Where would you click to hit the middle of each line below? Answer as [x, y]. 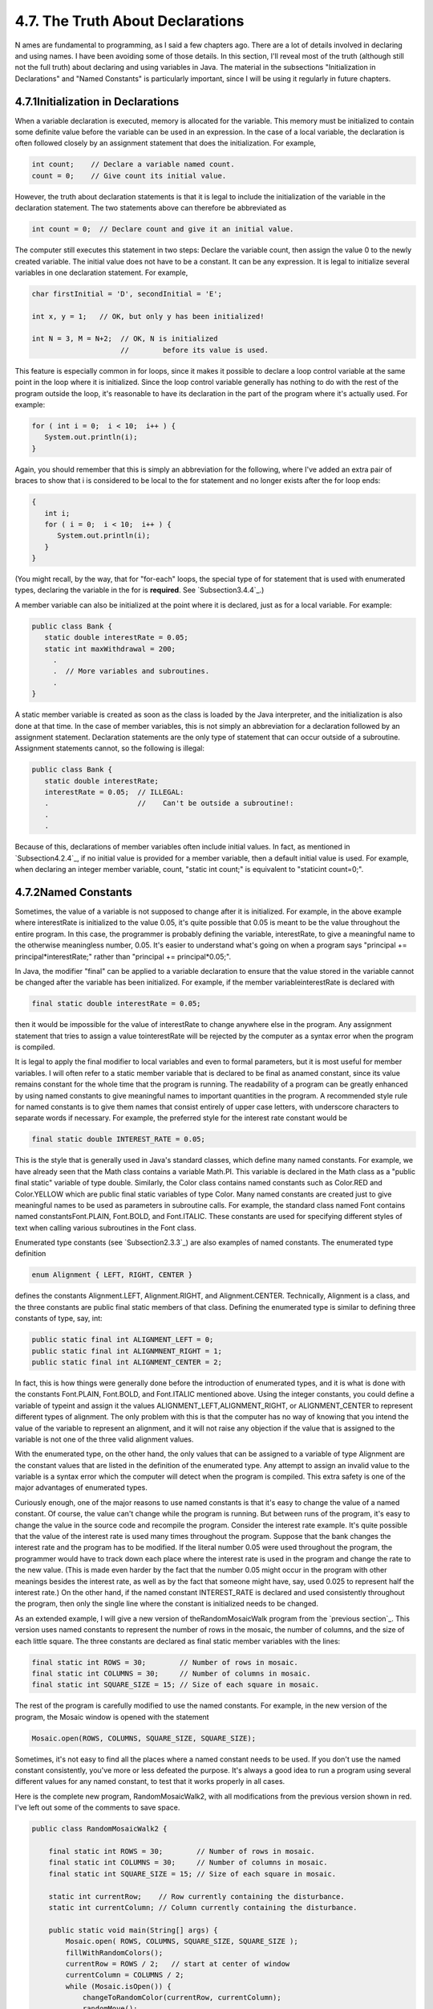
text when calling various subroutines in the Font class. [105, 1227]
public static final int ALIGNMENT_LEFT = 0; [123, 1340]
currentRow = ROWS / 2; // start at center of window [178, 1964]
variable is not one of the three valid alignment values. [104, 1439]
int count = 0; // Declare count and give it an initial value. [163, 229]
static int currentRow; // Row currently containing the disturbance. [196, 1896]
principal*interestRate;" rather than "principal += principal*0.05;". [123, 956]
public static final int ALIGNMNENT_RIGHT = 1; [127, 1351]
